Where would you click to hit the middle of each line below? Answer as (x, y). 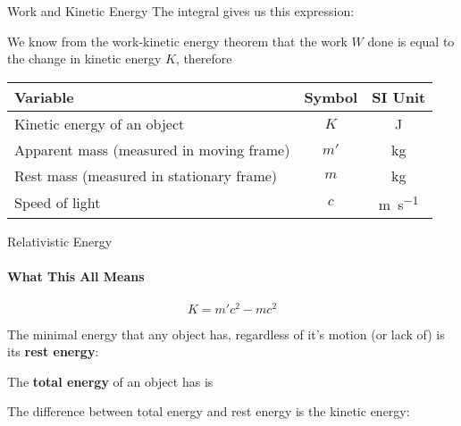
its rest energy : (53, 351)
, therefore (204, 58)
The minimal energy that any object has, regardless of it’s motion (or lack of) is (226, 334)
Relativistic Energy (60, 242)
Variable (44, 96)
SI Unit (399, 96)
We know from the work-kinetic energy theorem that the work (177, 41)
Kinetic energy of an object (100, 123)
